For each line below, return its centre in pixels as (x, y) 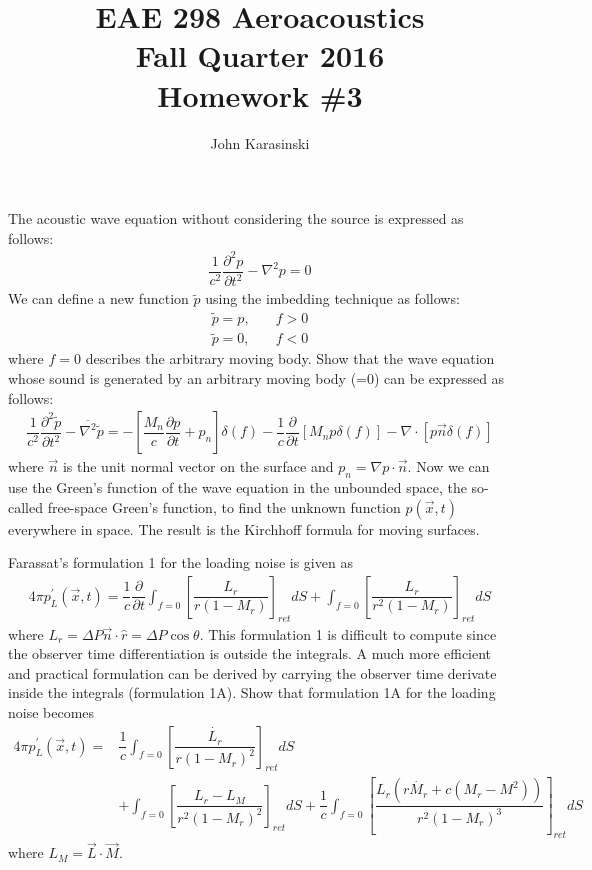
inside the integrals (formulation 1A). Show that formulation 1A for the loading (252, 692)
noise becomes (51, 711)
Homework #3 (260, 94)
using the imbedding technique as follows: (332, 298)
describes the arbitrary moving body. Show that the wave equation (290, 358)
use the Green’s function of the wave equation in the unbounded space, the (237, 486)
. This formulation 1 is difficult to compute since (348, 633)
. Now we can (448, 466)
